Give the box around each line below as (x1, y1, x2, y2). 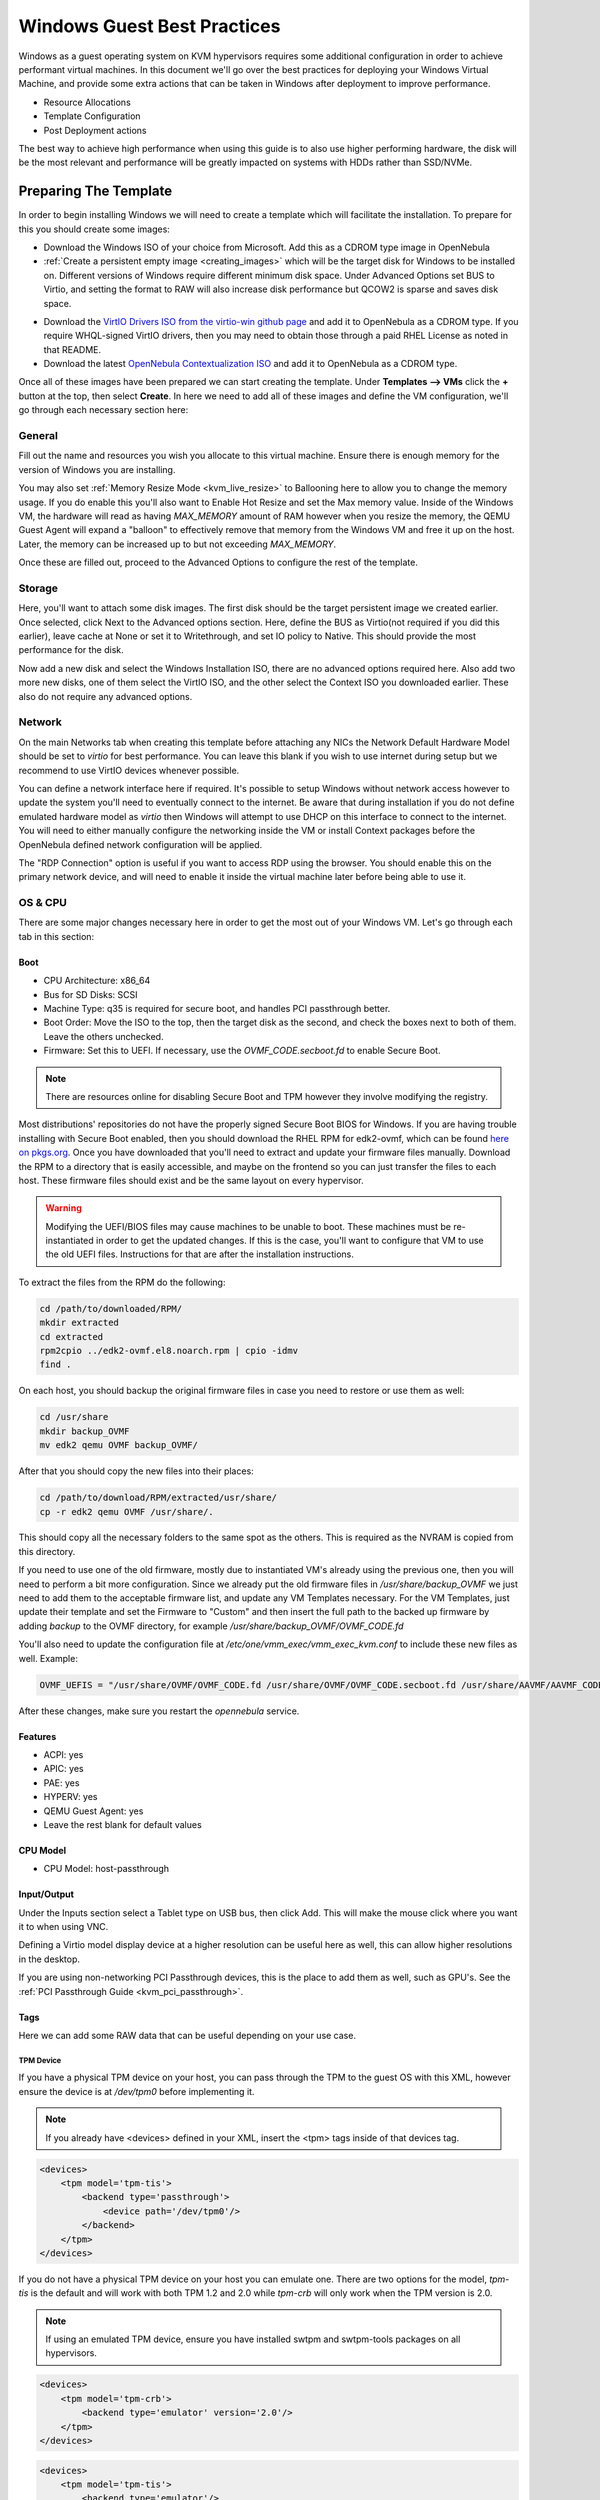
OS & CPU (18, 896, 67, 910)
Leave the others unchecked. (43, 1030, 164, 1042)
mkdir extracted (39, 1317, 120, 1329)
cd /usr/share (39, 1411, 109, 1423)
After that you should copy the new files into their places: (18, 1465, 254, 1477)
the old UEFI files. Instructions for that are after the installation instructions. (45, 1248, 355, 1260)
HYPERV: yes (43, 1791, 98, 1803)
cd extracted (39, 1331, 104, 1342)
